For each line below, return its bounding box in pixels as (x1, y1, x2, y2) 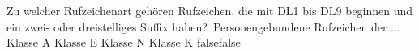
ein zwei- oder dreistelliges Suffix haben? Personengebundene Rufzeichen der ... (6, 18, 400, 35)
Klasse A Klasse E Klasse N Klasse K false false (6, 34, 241, 51)
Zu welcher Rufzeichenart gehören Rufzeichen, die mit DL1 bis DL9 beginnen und (6, 2, 413, 18)
